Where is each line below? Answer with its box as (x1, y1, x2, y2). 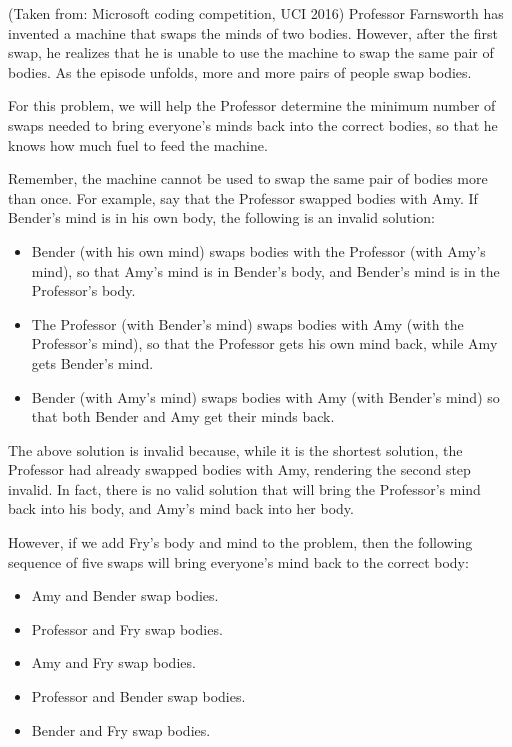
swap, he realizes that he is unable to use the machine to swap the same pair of (8, 42, 494, 63)
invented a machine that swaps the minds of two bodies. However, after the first (8, 22, 499, 43)
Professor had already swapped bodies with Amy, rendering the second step (8, 459, 471, 480)
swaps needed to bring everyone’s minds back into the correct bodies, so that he (8, 114, 498, 135)
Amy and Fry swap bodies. (31, 652, 196, 673)
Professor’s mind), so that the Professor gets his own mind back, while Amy (31, 333, 498, 354)
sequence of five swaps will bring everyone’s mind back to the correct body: (8, 551, 469, 572)
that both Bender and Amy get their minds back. (31, 406, 335, 427)
